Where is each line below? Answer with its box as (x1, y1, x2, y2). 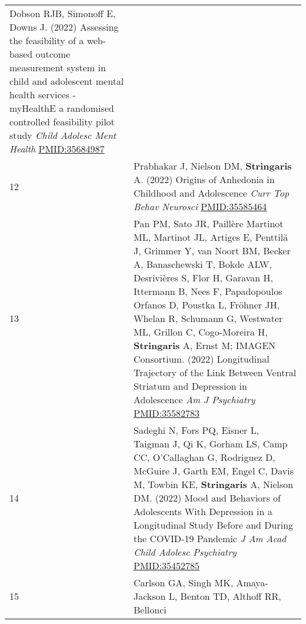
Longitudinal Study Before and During (133, 518, 294, 532)
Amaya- (236, 576, 268, 589)
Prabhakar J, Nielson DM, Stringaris (133, 159, 292, 172)
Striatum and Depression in (133, 379, 247, 393)
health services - (9, 88, 76, 101)
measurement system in (9, 61, 106, 74)
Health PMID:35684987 (9, 142, 105, 155)
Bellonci (133, 603, 167, 616)
